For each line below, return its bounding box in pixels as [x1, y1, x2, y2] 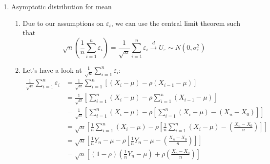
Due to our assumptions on [22, 18, 104, 28]
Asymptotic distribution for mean [11, 1, 112, 11]
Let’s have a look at [22, 64, 82, 75]
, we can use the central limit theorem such [111, 18, 240, 28]
